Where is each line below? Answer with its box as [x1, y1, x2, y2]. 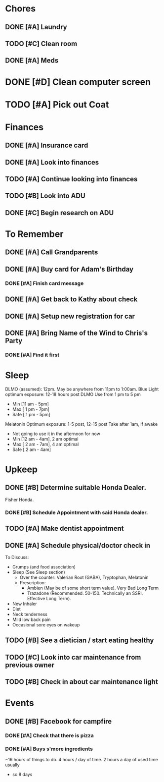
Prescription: [19, 579, 46, 585]
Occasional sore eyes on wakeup [12, 621, 80, 627]
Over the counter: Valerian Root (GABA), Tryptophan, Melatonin [19, 574, 149, 580]
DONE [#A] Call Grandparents [5, 248, 98, 257]
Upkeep [5, 464, 38, 475]
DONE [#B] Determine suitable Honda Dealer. [5, 484, 147, 492]
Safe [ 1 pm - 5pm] [12, 411, 50, 417]
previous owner [5, 661, 54, 669]
